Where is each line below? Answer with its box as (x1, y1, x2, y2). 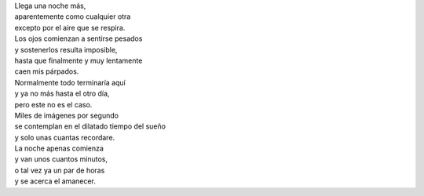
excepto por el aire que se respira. (14, 23, 126, 32)
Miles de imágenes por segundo (14, 111, 119, 120)
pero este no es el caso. (14, 100, 93, 109)
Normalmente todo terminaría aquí (14, 78, 126, 87)
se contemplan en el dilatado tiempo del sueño (14, 122, 166, 131)
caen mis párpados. (14, 67, 79, 76)
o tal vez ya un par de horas (14, 165, 105, 175)
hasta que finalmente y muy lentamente (14, 56, 143, 65)
